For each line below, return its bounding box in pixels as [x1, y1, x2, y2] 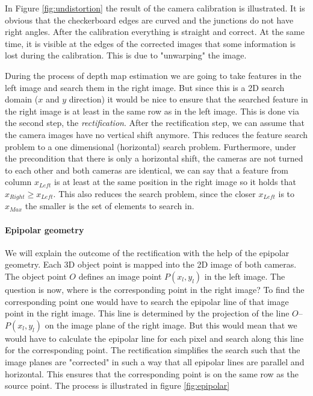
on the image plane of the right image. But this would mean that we [45, 318, 297, 331]
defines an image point [78, 269, 162, 282]
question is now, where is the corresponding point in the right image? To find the [5, 283, 305, 295]
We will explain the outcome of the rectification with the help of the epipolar [5, 246, 290, 259]
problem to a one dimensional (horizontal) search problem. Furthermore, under [5, 140, 296, 152]
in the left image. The [204, 269, 285, 282]
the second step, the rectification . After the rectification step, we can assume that [5, 116, 305, 129]
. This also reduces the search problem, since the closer [53, 187, 256, 200]
